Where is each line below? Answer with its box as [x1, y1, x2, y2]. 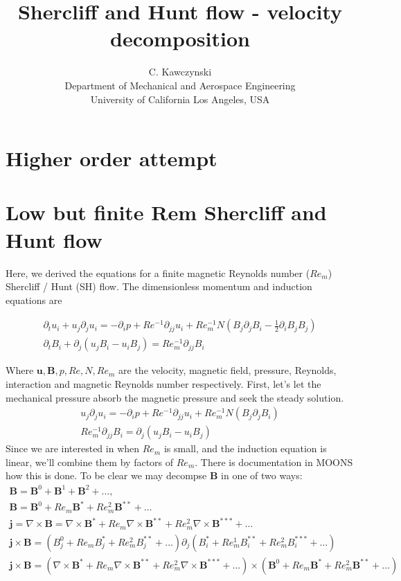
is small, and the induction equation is [163, 441, 327, 456]
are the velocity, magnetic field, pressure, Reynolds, [118, 363, 337, 377]
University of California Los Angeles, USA [90, 91, 270, 106]
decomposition [110, 24, 250, 53]
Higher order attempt [6, 144, 217, 172]
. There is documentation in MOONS [195, 454, 353, 469]
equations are [6, 292, 62, 307]
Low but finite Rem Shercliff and [6, 198, 327, 226]
